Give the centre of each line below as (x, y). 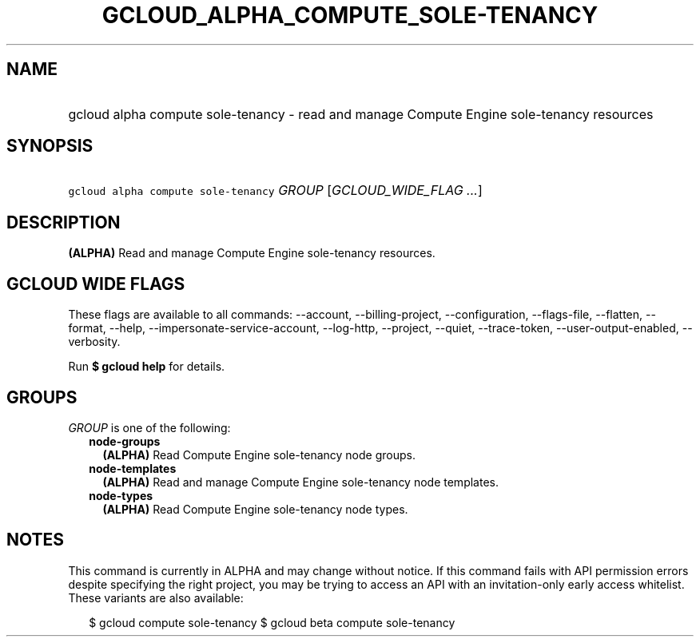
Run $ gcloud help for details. (147, 367)
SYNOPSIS (50, 146)
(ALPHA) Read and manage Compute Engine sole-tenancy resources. (252, 253)
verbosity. (94, 342)
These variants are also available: (156, 597)
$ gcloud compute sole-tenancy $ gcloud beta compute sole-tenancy (272, 622)
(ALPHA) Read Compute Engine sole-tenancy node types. (255, 509)
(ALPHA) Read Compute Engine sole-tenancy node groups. (259, 454)
